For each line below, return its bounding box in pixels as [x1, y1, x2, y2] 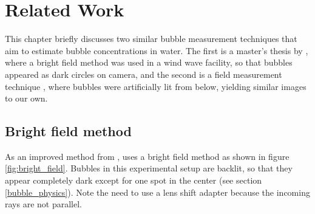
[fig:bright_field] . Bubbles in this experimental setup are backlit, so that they [5, 162, 293, 174]
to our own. [5, 92, 48, 105]
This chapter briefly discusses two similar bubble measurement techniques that [5, 32, 297, 45]
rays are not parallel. [5, 198, 82, 210]
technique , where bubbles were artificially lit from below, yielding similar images [5, 80, 307, 92]
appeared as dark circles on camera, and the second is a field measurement [5, 67, 282, 80]
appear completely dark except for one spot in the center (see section [5, 174, 262, 187]
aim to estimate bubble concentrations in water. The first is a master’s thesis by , [5, 44, 308, 57]
